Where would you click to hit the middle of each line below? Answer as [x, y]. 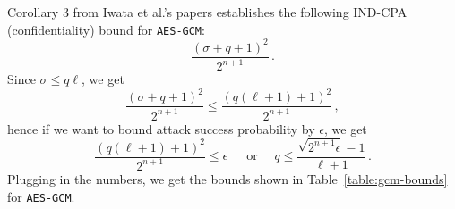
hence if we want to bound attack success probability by [161, 128]
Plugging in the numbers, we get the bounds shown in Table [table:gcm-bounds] [227, 178]
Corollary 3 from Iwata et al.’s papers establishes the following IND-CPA [207, 12]
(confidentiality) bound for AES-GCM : [106, 29]
